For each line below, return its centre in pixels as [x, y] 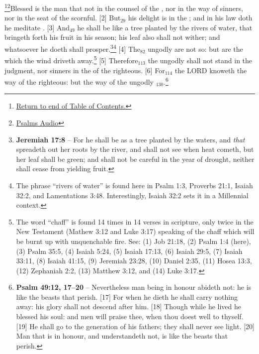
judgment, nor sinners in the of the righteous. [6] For [85, 70]
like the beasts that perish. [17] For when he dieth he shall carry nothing [127, 296]
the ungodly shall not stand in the [200, 60]
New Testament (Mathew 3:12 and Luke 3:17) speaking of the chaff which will [135, 231]
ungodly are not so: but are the [195, 49]
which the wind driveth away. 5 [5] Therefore [71, 59]
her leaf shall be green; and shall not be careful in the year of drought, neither [135, 159]
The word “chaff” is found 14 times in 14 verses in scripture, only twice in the [135, 221]
